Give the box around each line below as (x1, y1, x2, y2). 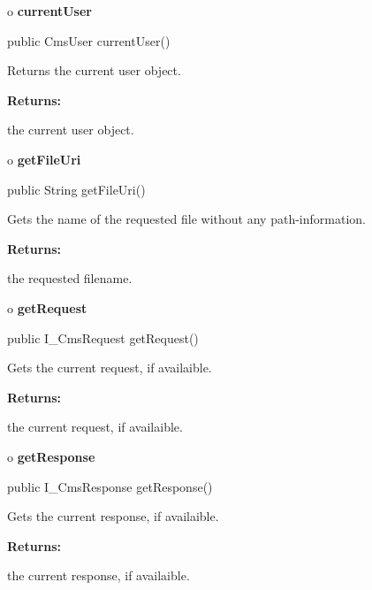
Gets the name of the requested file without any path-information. (7, 210, 366, 228)
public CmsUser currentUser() (7, 31, 171, 50)
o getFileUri (7, 149, 81, 168)
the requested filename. (7, 269, 133, 287)
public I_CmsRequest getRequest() (7, 328, 199, 347)
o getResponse (7, 447, 95, 465)
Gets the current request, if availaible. (7, 358, 212, 377)
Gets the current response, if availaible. (7, 507, 219, 525)
